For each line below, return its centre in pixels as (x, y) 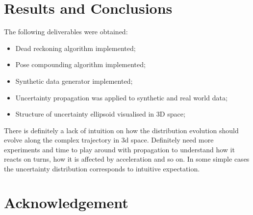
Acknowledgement (66, 202)
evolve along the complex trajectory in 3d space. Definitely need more (109, 140)
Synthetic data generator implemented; (74, 81)
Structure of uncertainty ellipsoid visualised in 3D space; (100, 114)
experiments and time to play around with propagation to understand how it (119, 149)
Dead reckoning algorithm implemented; (76, 48)
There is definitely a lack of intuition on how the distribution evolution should (121, 130)
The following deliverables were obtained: (66, 32)
